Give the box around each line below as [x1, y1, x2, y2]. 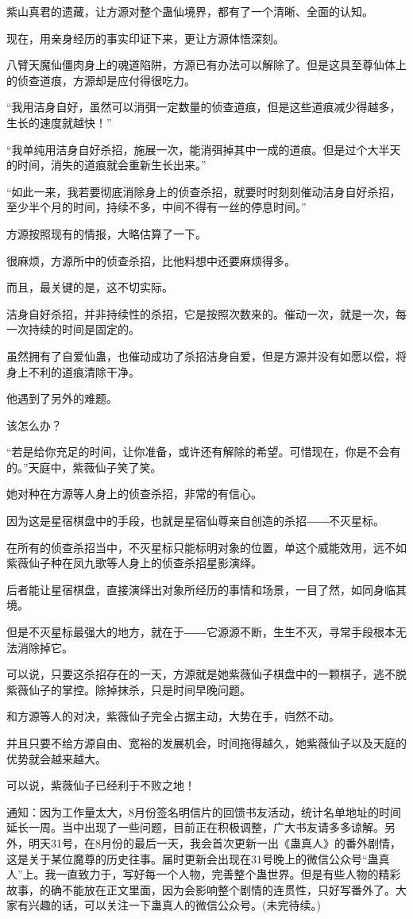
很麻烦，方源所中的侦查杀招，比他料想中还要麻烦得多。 [6, 252, 295, 268]
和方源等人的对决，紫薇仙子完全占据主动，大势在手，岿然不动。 [6, 708, 340, 724]
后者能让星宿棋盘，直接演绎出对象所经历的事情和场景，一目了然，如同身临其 [6, 581, 407, 597]
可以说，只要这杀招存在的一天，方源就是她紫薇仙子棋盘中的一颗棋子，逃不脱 [6, 666, 407, 682]
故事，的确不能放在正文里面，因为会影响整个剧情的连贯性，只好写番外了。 [6, 881, 396, 898]
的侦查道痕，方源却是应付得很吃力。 [6, 71, 195, 88]
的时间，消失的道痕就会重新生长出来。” [6, 156, 206, 173]
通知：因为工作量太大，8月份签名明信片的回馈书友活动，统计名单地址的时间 [6, 803, 401, 820]
